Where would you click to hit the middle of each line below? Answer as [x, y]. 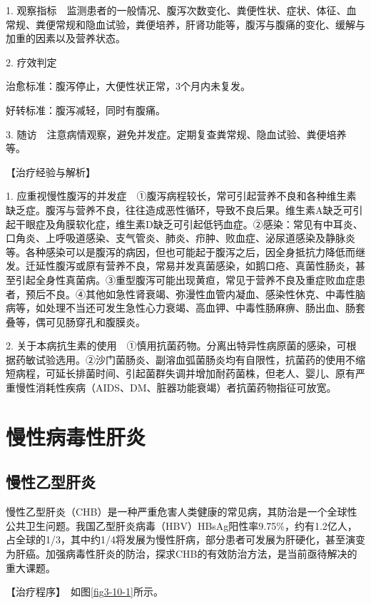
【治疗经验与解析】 [51, 172]
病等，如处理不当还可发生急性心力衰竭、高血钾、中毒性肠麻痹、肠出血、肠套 [185, 308]
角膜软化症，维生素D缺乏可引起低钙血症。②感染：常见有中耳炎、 [209, 224]
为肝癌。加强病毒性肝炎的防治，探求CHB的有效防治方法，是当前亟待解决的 [182, 554]
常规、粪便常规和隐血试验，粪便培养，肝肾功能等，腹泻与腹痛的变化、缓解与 [185, 24]
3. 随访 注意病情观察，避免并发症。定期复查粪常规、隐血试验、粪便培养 [176, 134]
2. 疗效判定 [31, 62]
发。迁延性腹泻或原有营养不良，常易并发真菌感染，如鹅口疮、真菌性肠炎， [181, 266]
